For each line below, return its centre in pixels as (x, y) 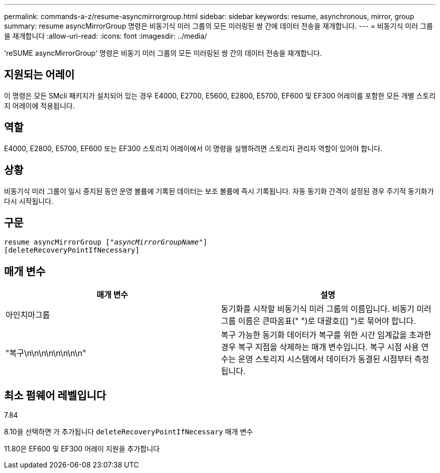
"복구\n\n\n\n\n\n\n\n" (46, 353)
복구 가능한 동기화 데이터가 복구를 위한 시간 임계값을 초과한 (326, 335)
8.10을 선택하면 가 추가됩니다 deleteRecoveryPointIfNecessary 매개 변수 (129, 432)
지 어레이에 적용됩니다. (39, 105)
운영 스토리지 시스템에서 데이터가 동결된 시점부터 (325, 359)
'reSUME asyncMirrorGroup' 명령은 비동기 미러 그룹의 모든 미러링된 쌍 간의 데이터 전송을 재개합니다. (163, 53)
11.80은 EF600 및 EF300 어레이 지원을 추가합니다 (82, 449)
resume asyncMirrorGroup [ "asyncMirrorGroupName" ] (106, 242)
